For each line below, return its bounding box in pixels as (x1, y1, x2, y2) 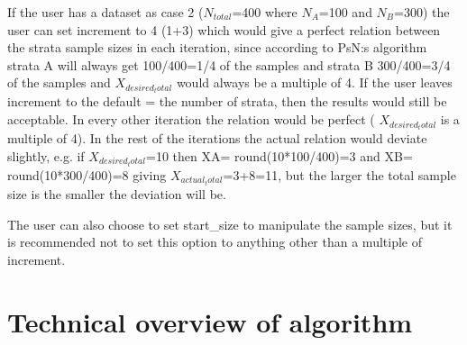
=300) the (394, 3, 450, 21)
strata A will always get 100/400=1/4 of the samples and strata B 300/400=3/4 (7, 55, 451, 74)
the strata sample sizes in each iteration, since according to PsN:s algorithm (7, 38, 427, 57)
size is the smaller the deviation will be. (7, 184, 226, 203)
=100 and (318, 3, 372, 21)
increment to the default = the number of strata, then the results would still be (7, 92, 447, 111)
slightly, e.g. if (7, 146, 85, 165)
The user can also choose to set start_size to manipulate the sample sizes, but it (7, 214, 453, 233)
